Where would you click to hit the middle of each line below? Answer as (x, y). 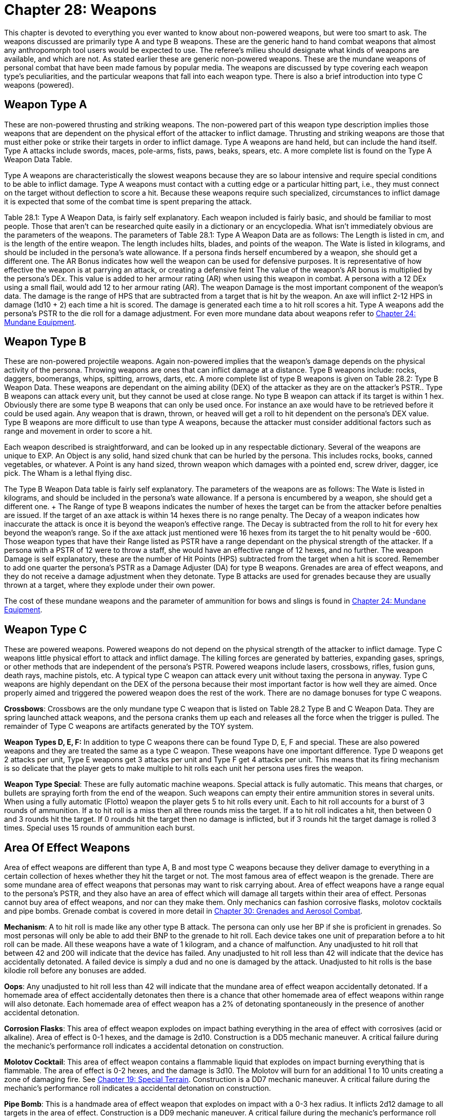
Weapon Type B (45, 342)
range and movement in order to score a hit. (78, 431)
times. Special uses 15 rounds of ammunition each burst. (99, 828)
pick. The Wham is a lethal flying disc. (68, 473)
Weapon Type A (46, 105)
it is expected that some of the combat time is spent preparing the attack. (128, 201)
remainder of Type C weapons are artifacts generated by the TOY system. (129, 726)
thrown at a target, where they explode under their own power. (110, 585)
